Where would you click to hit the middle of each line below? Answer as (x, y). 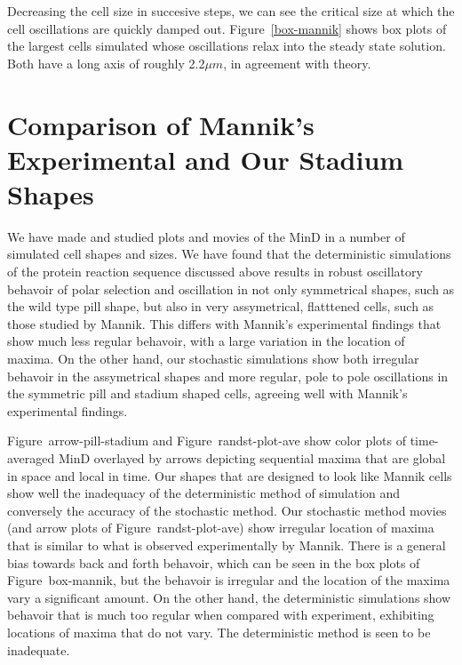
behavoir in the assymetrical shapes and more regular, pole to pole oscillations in (228, 376)
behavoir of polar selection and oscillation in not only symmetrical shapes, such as (231, 288)
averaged (31, 458)
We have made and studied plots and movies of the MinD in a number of (206, 236)
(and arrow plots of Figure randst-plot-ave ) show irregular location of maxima (221, 528)
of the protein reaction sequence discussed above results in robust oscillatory (215, 272)
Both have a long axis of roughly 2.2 (106, 63)
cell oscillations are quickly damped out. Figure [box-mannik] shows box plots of (227, 28)
